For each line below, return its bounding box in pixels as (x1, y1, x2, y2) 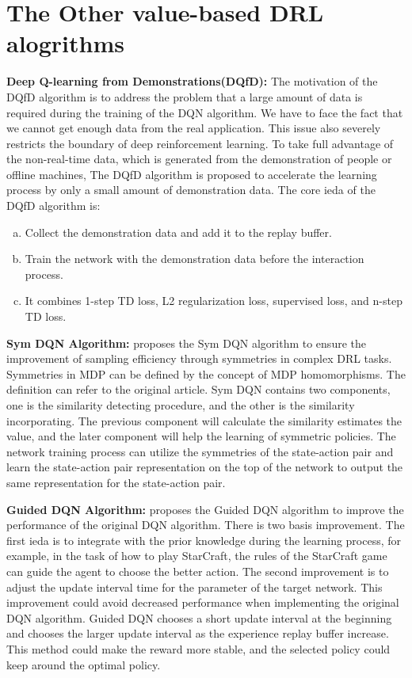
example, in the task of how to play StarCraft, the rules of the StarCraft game (6, 547, 387, 564)
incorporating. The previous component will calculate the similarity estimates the (6, 412, 402, 429)
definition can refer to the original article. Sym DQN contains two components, (6, 381, 391, 398)
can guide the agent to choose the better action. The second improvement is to (6, 562, 389, 579)
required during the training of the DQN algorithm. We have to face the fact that (6, 104, 403, 120)
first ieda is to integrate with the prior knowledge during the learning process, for (6, 531, 402, 548)
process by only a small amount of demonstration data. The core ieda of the (6, 181, 376, 198)
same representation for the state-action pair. (6, 474, 226, 490)
